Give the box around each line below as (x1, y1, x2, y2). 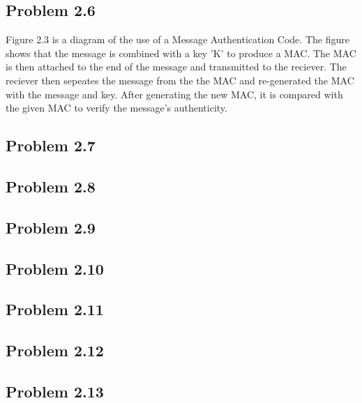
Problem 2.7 (6, 135, 96, 156)
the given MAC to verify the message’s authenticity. (6, 100, 227, 115)
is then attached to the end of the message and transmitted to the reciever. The (6, 59, 347, 74)
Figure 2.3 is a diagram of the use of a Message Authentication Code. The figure (6, 32, 349, 47)
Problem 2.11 (6, 298, 104, 320)
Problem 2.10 (6, 257, 104, 279)
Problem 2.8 (6, 175, 96, 197)
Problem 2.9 (6, 216, 96, 238)
